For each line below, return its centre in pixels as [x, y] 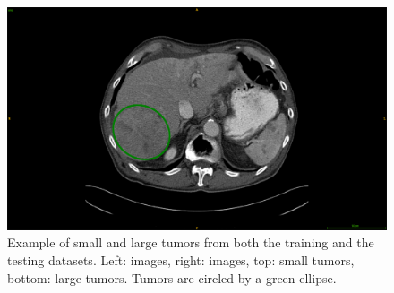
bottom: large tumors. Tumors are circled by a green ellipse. [172, 277]
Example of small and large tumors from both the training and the [191, 242]
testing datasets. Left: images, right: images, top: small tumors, [181, 260]
